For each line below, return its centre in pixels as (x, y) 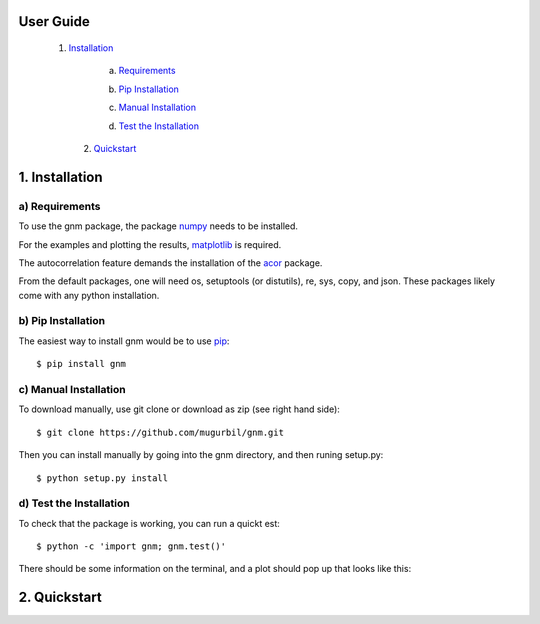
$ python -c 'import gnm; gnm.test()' (131, 546)
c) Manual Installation (72, 389)
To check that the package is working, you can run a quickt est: (149, 523)
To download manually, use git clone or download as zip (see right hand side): (179, 409)
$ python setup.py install (102, 478)
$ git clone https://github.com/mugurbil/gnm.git (160, 432)
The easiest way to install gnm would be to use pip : (124, 341)
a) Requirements (59, 206)
